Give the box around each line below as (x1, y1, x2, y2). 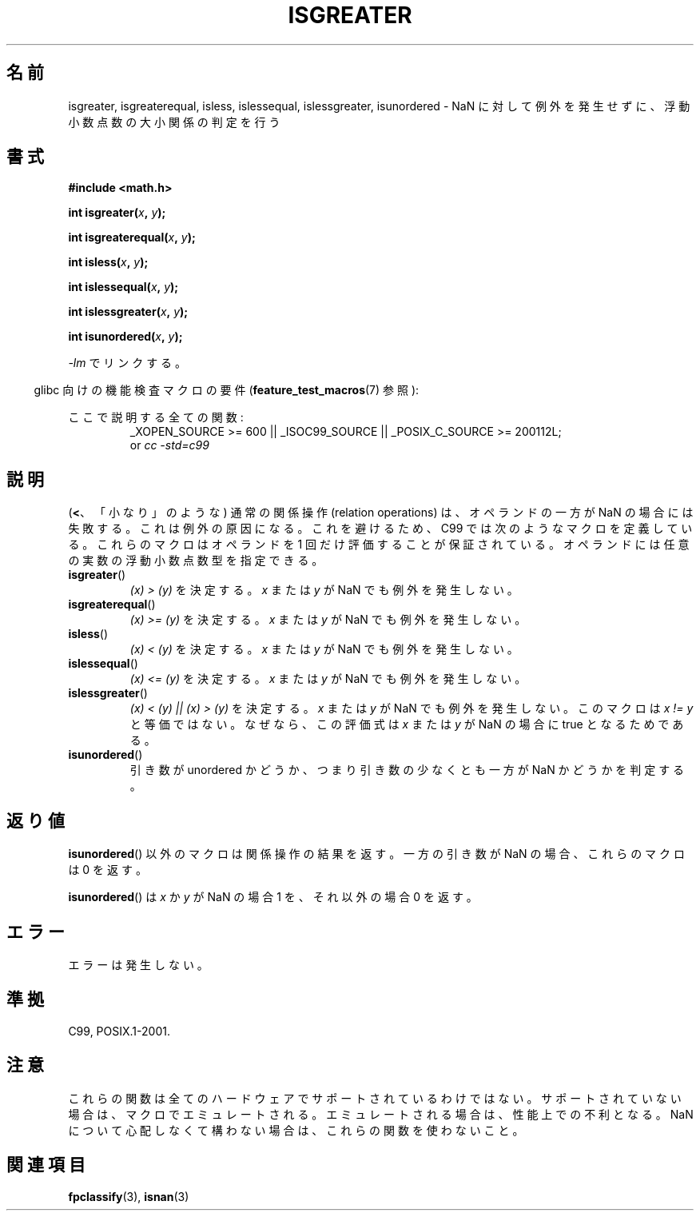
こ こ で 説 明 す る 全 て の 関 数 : (68, 410, 244, 425)
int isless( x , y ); (68, 255, 149, 269)
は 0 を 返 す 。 (68, 863, 147, 877)
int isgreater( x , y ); (68, 205, 166, 220)
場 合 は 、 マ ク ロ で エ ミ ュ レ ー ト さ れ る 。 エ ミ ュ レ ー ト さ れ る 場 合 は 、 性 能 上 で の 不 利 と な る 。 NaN (68, 1107, 694, 1121)
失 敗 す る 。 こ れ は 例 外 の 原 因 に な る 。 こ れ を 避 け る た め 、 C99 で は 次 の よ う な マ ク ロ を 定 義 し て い (68, 521, 693, 536)
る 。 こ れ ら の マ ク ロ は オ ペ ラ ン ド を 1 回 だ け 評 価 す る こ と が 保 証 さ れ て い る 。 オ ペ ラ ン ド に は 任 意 (68, 537, 690, 552)
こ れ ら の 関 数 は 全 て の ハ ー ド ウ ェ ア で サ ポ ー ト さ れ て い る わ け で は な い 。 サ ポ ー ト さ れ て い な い (68, 1091, 682, 1105)
